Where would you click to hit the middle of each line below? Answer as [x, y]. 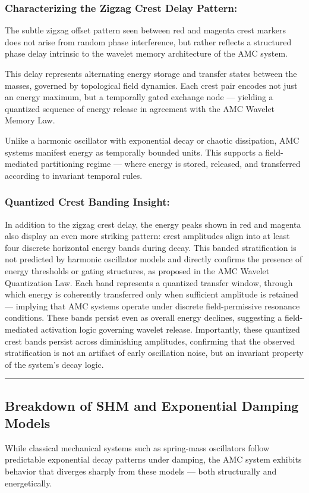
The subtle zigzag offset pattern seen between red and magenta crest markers [145, 30]
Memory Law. [30, 120]
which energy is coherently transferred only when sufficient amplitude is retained [152, 294]
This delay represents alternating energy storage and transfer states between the [151, 73]
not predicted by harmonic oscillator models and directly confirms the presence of [154, 259]
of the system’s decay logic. [54, 364]
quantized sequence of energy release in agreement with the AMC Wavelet [140, 108]
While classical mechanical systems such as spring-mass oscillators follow [137, 447]
